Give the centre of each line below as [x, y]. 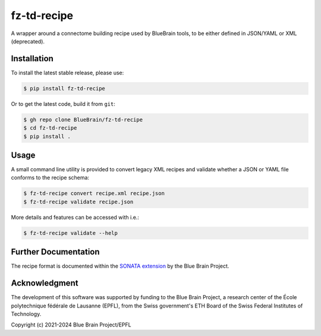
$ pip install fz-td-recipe [64, 88]
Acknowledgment [45, 283]
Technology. [26, 314]
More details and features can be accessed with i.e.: [75, 217]
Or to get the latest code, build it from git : [63, 103]
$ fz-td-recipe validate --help [71, 233]
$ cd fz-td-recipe [50, 128]
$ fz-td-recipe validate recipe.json [78, 202]
